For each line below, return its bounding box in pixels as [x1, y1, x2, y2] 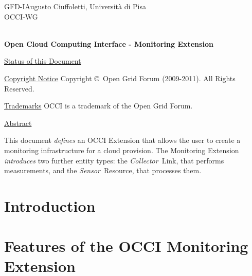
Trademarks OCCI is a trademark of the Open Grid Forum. [4, 100, 193, 111]
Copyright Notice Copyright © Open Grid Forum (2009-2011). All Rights [4, 72, 236, 83]
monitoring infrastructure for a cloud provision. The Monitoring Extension [4, 144, 239, 155]
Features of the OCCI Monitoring [4, 235, 248, 256]
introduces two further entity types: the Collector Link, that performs [4, 155, 224, 165]
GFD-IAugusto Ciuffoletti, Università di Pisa [4, 1, 146, 11]
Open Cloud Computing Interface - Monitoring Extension [4, 38, 213, 49]
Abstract [4, 117, 32, 128]
